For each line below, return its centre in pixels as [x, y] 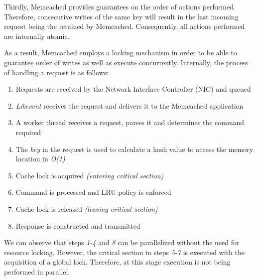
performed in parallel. [37, 271]
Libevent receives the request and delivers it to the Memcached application [129, 105]
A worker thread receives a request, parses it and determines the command [130, 122]
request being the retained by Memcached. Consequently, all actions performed [125, 26]
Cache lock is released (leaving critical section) [87, 209]
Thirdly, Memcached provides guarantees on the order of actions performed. [120, 6]
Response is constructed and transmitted [78, 225]
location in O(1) [40, 159]
